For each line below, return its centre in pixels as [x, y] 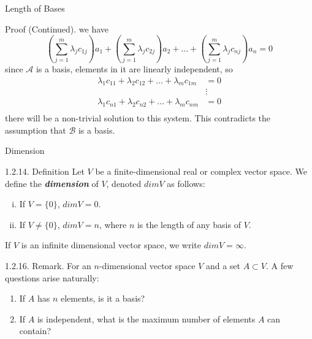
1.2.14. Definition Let [45, 171]
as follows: [186, 183]
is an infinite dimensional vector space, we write [111, 245]
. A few [280, 265]
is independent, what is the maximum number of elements [146, 318]
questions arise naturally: [52, 277]
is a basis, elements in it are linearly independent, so [134, 68]
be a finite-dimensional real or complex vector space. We [201, 171]
